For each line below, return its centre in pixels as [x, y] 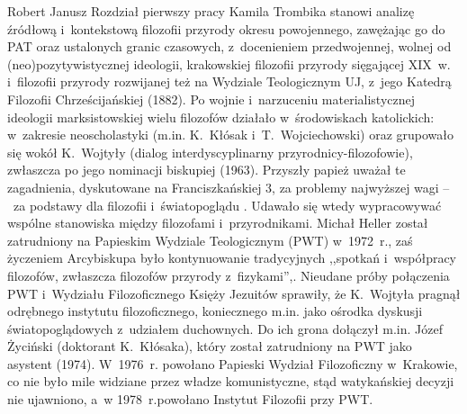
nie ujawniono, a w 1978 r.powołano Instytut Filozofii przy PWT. [190, 399]
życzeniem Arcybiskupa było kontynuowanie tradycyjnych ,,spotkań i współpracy [232, 258]
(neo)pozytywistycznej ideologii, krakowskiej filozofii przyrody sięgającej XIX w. [229, 63]
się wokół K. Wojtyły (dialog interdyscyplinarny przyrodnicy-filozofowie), [210, 152]
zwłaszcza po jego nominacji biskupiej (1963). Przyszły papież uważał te [207, 170]
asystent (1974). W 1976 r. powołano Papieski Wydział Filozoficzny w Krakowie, [233, 363]
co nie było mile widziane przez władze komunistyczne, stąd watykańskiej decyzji [231, 381]
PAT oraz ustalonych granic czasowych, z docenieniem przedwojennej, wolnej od [229, 46]
